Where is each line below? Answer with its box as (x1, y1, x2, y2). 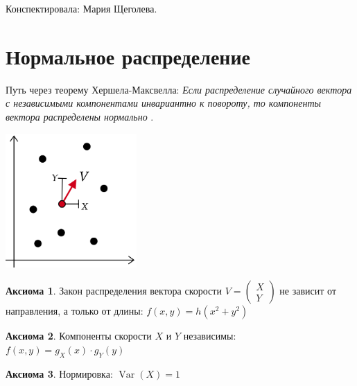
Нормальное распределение (6, 42, 251, 70)
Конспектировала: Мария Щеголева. (6, 1, 157, 15)
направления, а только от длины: (6, 304, 143, 318)
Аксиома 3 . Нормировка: (6, 366, 113, 380)
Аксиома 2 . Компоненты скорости (6, 328, 152, 343)
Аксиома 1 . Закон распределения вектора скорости (6, 283, 222, 298)
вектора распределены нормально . (6, 109, 154, 123)
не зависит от (279, 283, 336, 298)
